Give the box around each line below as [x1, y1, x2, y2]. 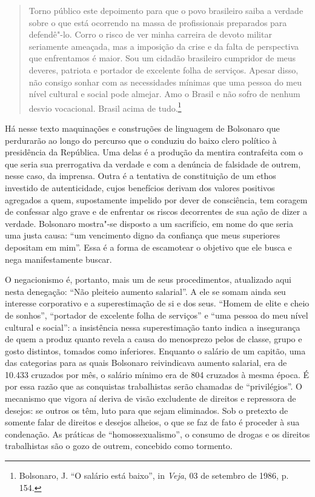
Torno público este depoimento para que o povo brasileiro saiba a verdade [28, 4, 303, 16]
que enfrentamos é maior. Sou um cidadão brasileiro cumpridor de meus [28, 52, 296, 64]
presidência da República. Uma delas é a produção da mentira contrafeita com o [5, 146, 303, 158]
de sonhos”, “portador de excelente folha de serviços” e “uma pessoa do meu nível [5, 308, 308, 321]
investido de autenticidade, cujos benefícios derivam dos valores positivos [5, 181, 275, 194]
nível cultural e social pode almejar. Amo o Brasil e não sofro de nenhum [28, 87, 300, 100]
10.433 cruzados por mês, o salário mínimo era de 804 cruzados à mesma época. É [5, 368, 309, 380]
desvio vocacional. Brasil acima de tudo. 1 [28, 100, 182, 114]
